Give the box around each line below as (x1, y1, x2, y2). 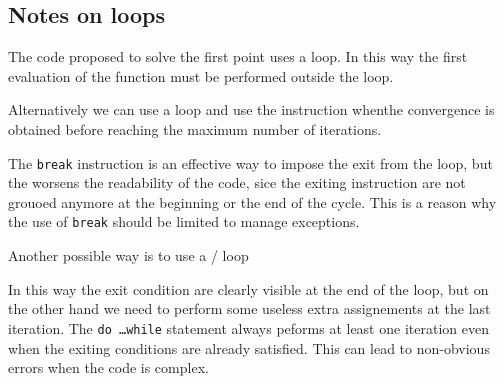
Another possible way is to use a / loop (8, 245, 249, 266)
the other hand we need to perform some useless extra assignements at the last (8, 298, 491, 319)
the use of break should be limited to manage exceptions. (8, 211, 360, 232)
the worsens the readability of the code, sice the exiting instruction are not (8, 172, 466, 193)
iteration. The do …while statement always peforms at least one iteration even (8, 317, 489, 338)
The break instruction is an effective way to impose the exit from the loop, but (8, 152, 493, 173)
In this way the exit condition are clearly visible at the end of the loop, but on (8, 278, 489, 299)
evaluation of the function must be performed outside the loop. (8, 65, 394, 86)
